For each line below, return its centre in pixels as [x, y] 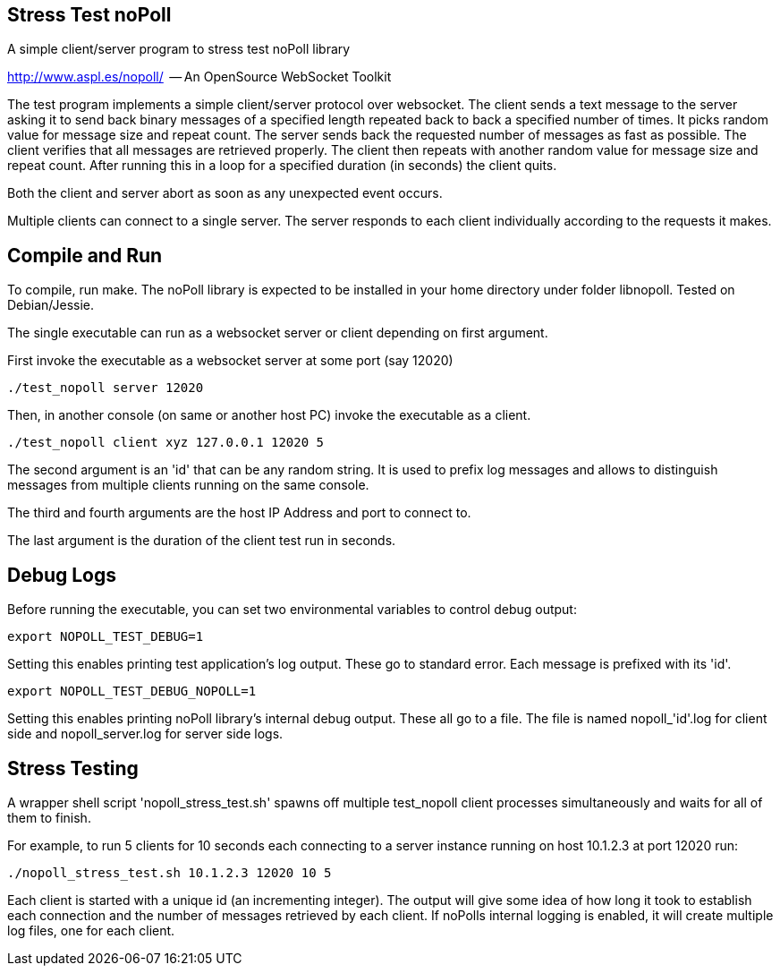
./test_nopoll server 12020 [106, 388]
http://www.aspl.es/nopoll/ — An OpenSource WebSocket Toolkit [199, 77]
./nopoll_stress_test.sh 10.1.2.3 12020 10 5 [170, 872]
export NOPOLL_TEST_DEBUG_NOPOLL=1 [132, 691]
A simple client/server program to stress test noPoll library [179, 49]
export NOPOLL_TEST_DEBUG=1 [106, 637]
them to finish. [49, 817]
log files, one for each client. [91, 930]
